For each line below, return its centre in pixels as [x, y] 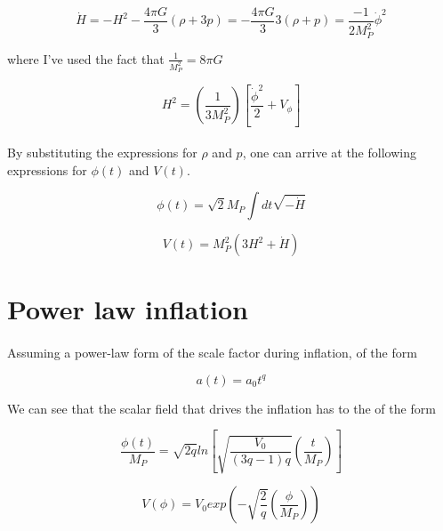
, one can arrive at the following [329, 153]
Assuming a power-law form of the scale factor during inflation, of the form [212, 353]
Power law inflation [128, 309]
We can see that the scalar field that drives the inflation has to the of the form [221, 408]
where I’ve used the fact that [86, 58]
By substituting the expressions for [102, 153]
